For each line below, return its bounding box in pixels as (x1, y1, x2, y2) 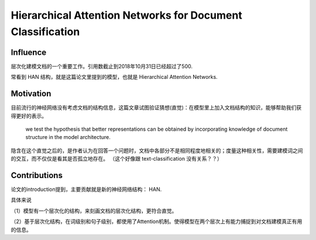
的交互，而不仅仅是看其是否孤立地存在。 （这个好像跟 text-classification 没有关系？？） (11, 155, 222, 162)
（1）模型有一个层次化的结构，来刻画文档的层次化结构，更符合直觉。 (11, 207, 177, 214)
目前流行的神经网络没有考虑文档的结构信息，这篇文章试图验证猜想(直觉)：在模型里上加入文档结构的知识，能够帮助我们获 (11, 104, 302, 111)
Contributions (11, 170, 63, 180)
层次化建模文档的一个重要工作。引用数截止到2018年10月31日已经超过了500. (11, 62, 193, 69)
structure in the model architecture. (25, 134, 111, 141)
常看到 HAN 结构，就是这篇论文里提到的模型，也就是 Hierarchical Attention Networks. (11, 74, 218, 81)
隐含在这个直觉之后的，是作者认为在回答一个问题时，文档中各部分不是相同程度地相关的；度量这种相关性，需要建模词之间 (11, 147, 303, 154)
